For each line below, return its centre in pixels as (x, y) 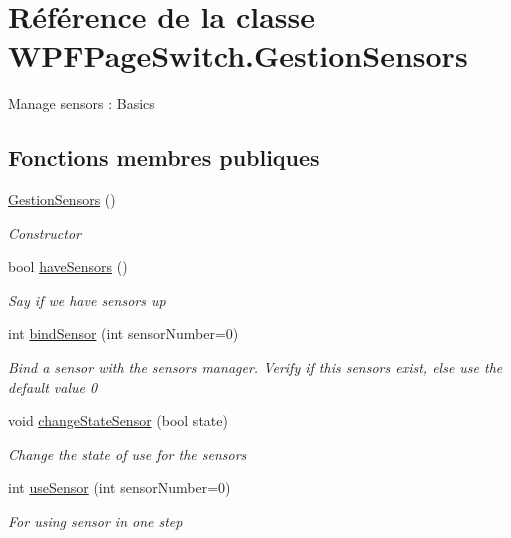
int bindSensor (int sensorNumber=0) (123, 333)
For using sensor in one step (95, 521)
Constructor (44, 232)
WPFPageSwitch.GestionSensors (238, 55)
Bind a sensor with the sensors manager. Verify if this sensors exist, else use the (255, 367)
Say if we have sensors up (87, 299)
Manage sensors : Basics (81, 103)
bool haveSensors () (68, 266)
